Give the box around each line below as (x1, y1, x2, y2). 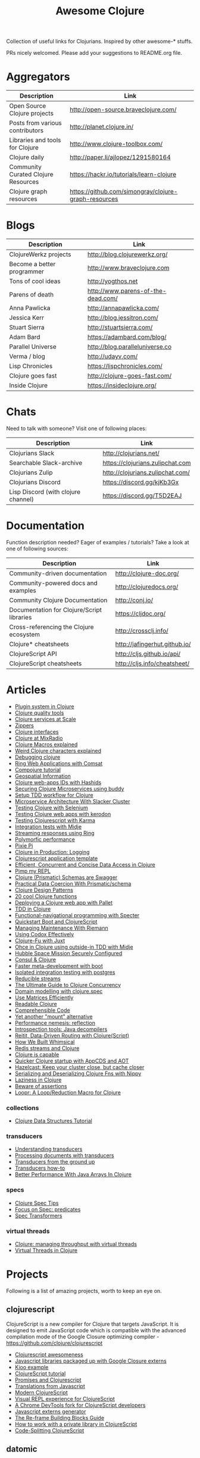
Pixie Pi (14, 842, 33, 849)
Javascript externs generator (14, 1407, 86, 1415)
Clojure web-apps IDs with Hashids (14, 778, 102, 786)
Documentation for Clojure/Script (9, 606, 102, 614)
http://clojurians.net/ (102, 449, 160, 457)
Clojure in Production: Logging (14, 848, 90, 855)
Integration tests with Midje (14, 823, 82, 830)
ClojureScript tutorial (14, 1370, 66, 1377)
